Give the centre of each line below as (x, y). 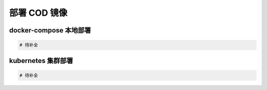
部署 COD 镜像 (38, 13)
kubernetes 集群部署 (41, 61)
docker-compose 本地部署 (50, 30)
